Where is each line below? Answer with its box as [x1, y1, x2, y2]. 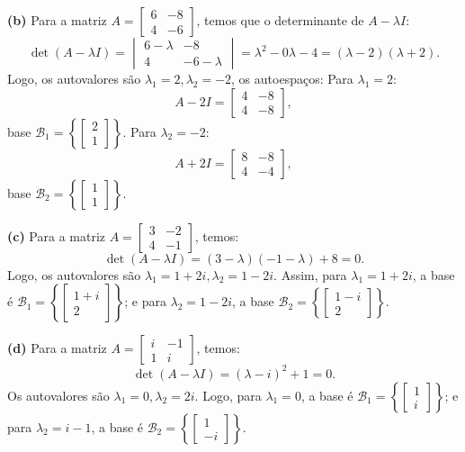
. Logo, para [194, 385, 262, 404]
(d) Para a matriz [7, 339, 107, 357]
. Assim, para [273, 265, 347, 284]
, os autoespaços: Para [231, 69, 353, 87]
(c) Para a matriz [7, 226, 105, 245]
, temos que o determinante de [196, 11, 364, 29]
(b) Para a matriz [7, 11, 107, 29]
